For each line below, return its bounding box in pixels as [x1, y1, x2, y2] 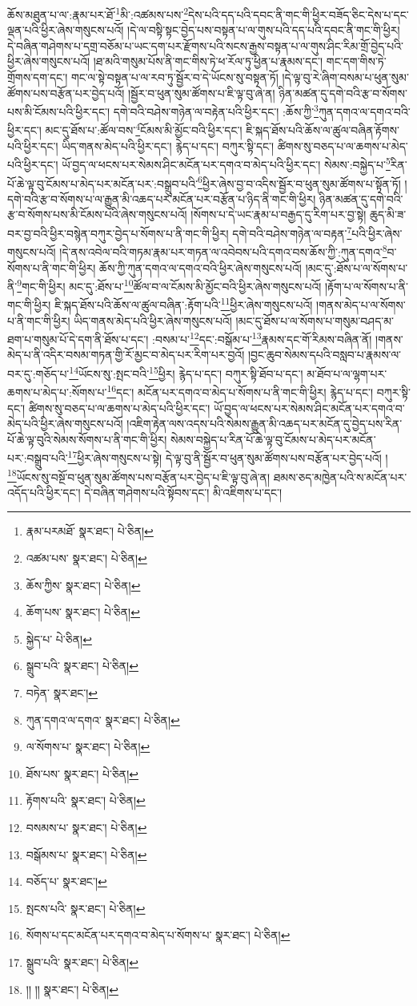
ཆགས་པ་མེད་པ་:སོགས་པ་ [7, 383, 107, 400]
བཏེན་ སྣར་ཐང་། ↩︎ [26, 684, 98, 701]
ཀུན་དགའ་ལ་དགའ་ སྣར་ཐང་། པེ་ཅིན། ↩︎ [26, 711, 180, 728]
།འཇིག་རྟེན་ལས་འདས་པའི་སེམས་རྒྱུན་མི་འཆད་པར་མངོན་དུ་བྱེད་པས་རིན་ [126, 415, 403, 432]
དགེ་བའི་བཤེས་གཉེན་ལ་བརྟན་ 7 [232, 223, 352, 241]
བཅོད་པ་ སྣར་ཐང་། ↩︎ [26, 873, 107, 890]
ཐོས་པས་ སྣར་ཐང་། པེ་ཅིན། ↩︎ [26, 765, 139, 782]
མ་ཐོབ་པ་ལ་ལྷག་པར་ [307, 365, 387, 382]
